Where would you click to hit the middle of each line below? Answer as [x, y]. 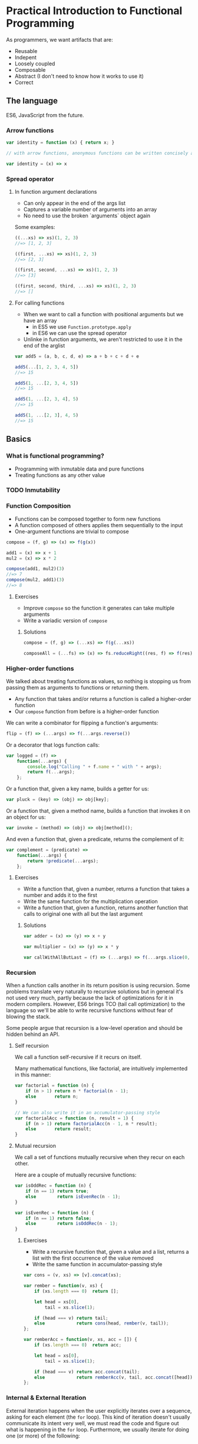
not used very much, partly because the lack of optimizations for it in [90, 998]
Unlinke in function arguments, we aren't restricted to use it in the [103, 339]
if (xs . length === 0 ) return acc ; [78, 1345]
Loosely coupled [35, 64]
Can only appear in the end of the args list [74, 203]
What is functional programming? [55, 456]
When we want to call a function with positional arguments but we [103, 314]
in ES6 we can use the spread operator [80, 333]
